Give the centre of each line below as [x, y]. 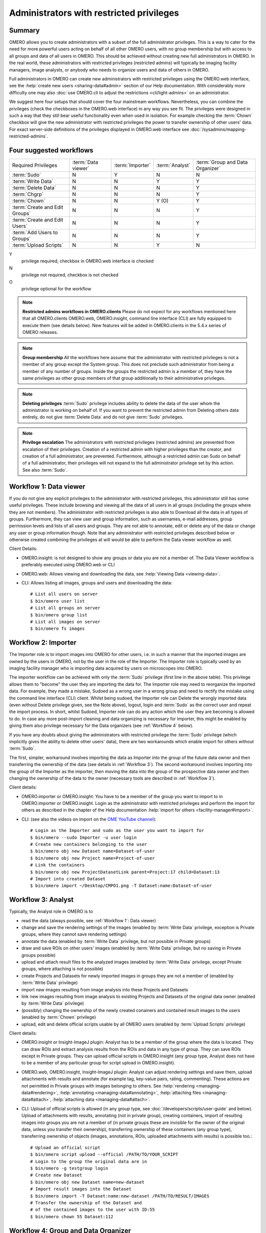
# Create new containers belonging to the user [89, 844]
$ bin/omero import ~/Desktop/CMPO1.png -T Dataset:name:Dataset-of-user [121, 886]
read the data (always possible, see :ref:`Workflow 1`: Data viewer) [89, 920]
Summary [24, 30]
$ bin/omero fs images [58, 629]
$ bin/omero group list [59, 615]
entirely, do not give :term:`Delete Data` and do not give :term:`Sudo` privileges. [103, 417]
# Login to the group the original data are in [89, 1161]
